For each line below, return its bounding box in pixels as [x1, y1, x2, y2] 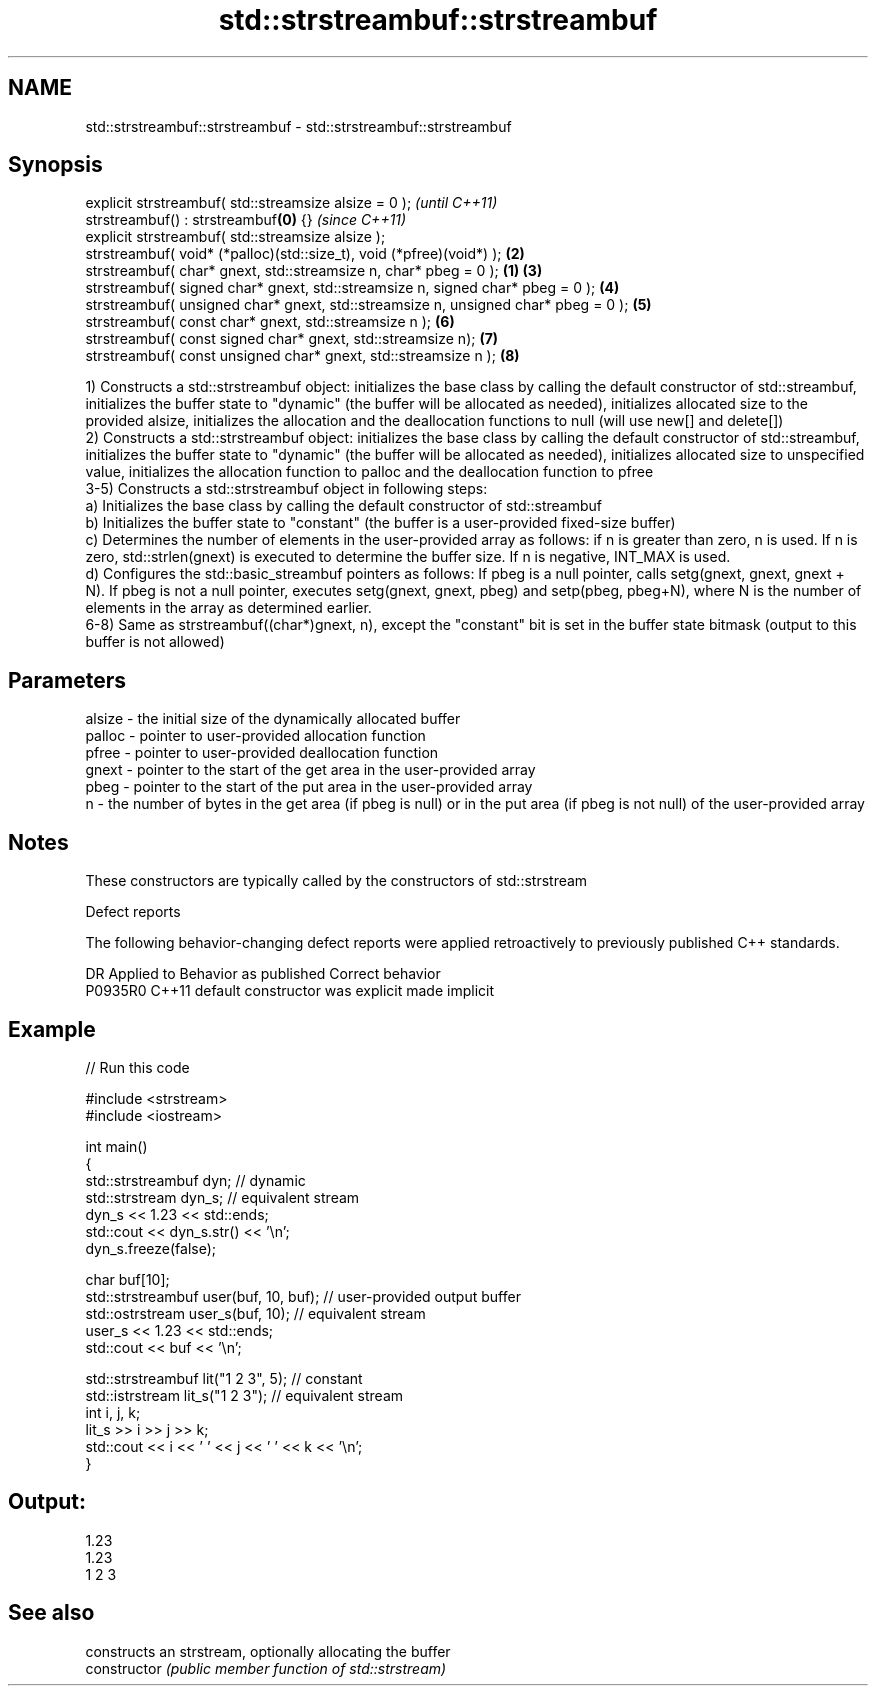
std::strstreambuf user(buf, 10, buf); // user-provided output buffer [85, 1287, 521, 1305]
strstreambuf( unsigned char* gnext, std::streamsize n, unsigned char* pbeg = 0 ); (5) [85, 296, 652, 314]
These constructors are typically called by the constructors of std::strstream [85, 872, 588, 890]
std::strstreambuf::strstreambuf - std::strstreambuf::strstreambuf [85, 117, 512, 135]
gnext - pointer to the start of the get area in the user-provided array [85, 761, 536, 779]
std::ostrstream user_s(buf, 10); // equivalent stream [85, 1304, 426, 1322]
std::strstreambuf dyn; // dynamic [85, 1171, 306, 1189]
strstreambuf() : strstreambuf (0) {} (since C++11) [85, 211, 407, 229]
